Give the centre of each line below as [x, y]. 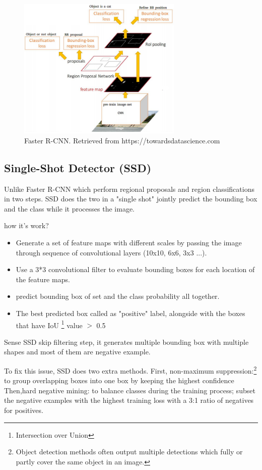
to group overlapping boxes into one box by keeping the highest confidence [119, 380]
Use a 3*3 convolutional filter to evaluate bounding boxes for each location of [135, 269]
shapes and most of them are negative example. [77, 352]
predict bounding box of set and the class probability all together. [118, 296]
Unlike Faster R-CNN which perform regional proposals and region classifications [129, 189]
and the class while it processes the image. [69, 208]
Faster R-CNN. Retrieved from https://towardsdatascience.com [122, 140]
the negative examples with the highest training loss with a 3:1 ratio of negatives [129, 400]
